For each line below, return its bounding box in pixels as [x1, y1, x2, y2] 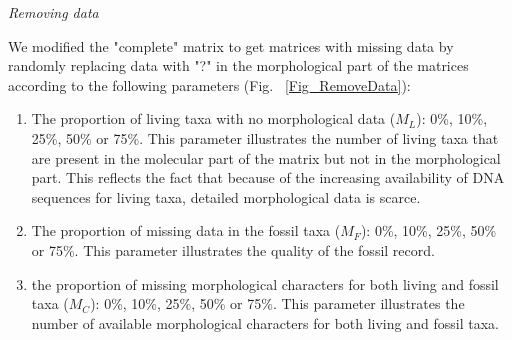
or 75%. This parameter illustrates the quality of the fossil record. [31, 239, 435, 260]
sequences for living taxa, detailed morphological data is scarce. [31, 186, 421, 207]
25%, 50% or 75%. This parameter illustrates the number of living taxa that [31, 127, 499, 148]
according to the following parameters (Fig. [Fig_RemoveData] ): [8, 74, 411, 95]
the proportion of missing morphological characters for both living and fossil [31, 273, 499, 294]
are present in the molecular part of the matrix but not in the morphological [31, 147, 501, 168]
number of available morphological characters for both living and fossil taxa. [31, 312, 499, 333]
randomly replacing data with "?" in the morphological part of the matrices [8, 55, 469, 76]
